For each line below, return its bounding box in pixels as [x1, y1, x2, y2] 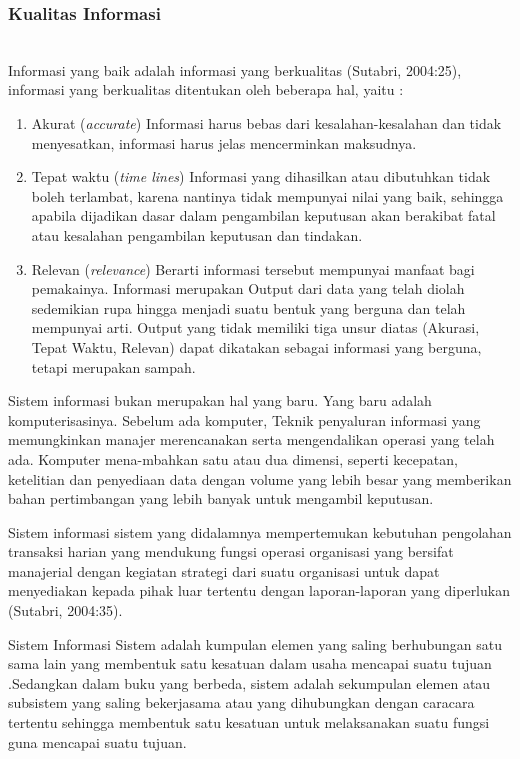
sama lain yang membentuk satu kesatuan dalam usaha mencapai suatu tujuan [8, 653, 492, 674]
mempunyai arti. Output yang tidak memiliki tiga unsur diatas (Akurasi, [31, 317, 480, 338]
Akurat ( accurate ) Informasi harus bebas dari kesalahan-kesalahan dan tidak [31, 113, 502, 133]
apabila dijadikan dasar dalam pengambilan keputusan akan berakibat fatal [31, 205, 496, 226]
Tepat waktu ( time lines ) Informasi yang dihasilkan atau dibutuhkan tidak [31, 166, 491, 187]
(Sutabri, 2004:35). [8, 600, 123, 621]
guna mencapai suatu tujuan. [8, 731, 187, 752]
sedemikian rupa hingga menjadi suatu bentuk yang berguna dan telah [31, 297, 466, 318]
